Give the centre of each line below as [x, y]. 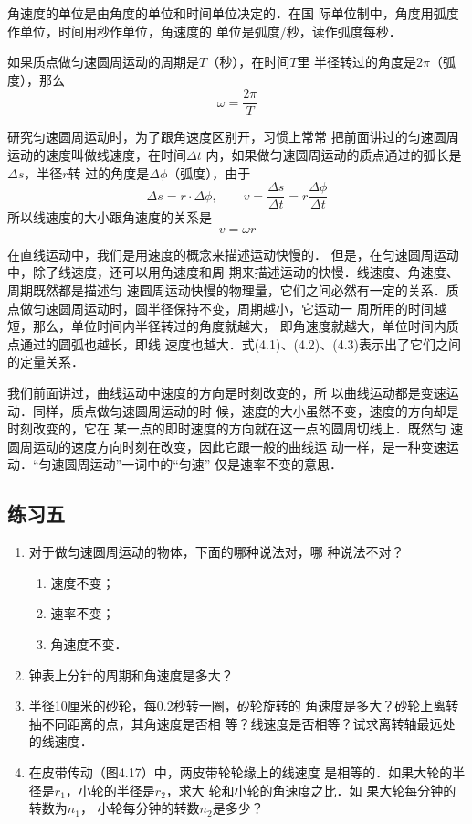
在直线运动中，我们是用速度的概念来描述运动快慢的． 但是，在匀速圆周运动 [233, 254]
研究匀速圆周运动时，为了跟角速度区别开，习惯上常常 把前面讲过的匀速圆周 [233, 137]
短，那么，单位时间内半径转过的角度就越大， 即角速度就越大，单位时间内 [227, 326]
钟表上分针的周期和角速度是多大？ [131, 674]
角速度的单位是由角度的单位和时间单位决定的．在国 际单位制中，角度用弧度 [233, 13]
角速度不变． [89, 643]
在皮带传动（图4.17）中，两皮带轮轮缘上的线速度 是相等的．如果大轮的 [241, 771]
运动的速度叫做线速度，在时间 [97, 155]
